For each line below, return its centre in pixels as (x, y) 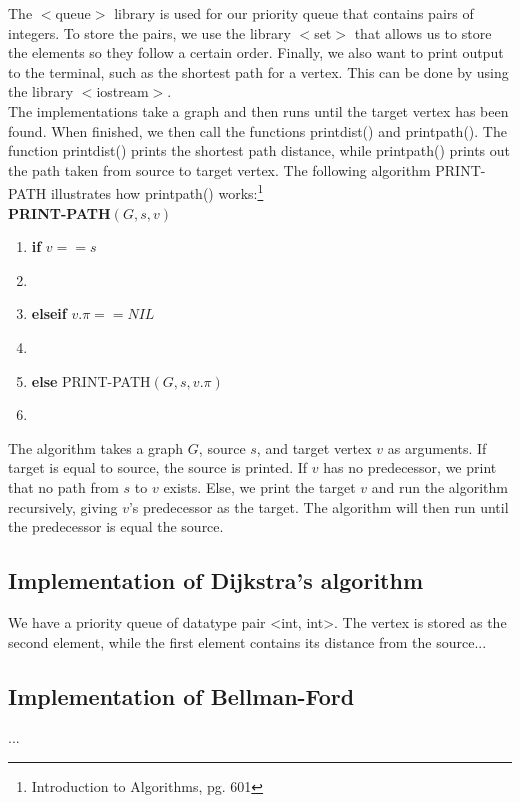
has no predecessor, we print (410, 467)
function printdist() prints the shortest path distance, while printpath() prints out (259, 150)
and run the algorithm (439, 486)
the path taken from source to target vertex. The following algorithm (219, 169)
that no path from (63, 486)
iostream (122, 91)
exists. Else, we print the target (259, 486)
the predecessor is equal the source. (116, 526)
